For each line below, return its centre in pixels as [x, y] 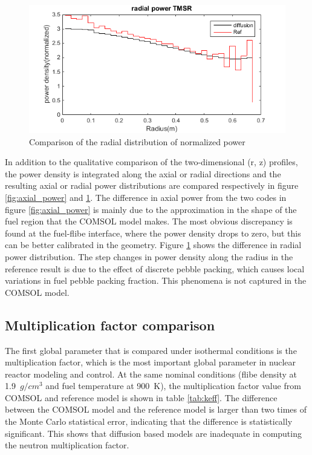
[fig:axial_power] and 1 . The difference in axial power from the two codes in [146, 197]
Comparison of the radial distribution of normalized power [137, 141]
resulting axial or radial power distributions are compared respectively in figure [152, 185]
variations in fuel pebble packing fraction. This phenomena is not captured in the [156, 280]
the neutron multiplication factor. [67, 445]
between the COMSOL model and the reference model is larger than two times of [156, 409]
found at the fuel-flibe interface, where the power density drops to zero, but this [153, 233]
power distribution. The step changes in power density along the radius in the [149, 256]
